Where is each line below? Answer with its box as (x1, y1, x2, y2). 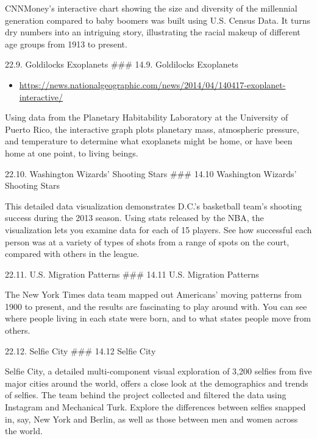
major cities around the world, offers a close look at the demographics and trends (5, 376, 308, 389)
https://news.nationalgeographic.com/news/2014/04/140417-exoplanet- (19, 78, 286, 91)
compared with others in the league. (5, 247, 140, 260)
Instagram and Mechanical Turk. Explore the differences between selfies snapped (5, 401, 306, 413)
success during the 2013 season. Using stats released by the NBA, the (5, 211, 264, 224)
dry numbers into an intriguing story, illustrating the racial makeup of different (5, 26, 301, 38)
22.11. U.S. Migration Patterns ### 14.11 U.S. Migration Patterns (5, 267, 259, 280)
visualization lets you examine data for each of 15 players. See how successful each (5, 223, 312, 236)
